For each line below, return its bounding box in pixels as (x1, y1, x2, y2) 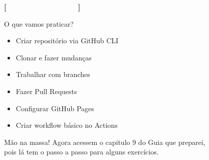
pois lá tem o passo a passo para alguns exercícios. (4, 146, 159, 157)
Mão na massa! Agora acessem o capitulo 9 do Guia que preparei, (4, 136, 205, 147)
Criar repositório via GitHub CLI (16, 35, 119, 46)
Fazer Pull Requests (16, 86, 77, 96)
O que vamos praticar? (4, 18, 74, 29)
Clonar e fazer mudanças (16, 52, 92, 62)
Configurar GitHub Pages (16, 103, 94, 113)
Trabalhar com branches (16, 69, 90, 79)
